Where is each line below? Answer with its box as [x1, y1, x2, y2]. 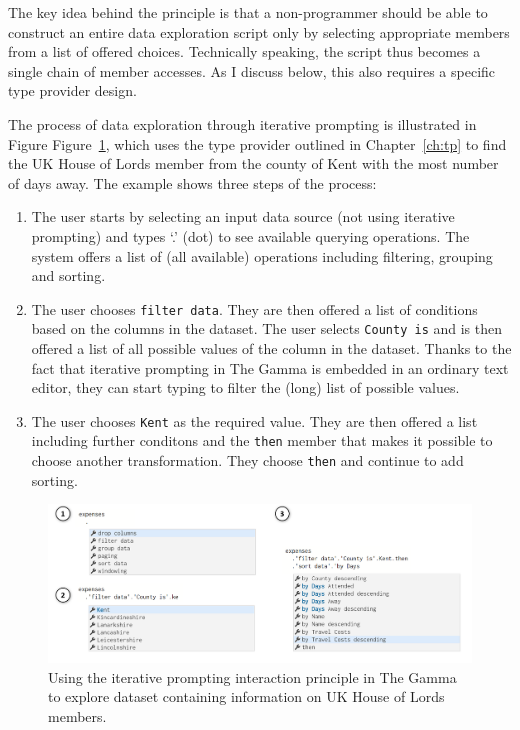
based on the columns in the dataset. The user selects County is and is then [31, 318, 502, 339]
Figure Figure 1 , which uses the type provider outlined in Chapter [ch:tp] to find [8, 133, 507, 154]
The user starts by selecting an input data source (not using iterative [31, 206, 455, 227]
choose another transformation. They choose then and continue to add [31, 450, 464, 471]
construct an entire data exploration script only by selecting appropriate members [8, 21, 510, 42]
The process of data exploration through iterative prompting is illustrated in [8, 113, 477, 134]
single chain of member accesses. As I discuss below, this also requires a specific [8, 60, 496, 81]
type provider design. [8, 80, 137, 101]
